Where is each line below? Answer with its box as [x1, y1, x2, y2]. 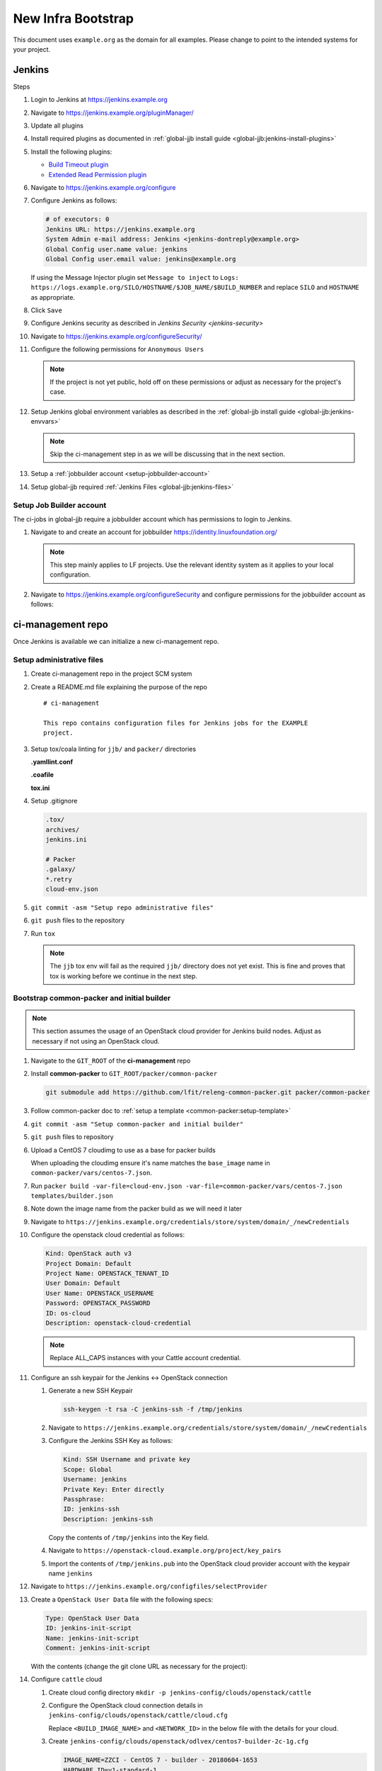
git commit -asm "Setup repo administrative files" [30, 903, 214, 912]
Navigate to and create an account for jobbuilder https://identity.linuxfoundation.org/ [30, 528, 277, 536]
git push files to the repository [30, 916, 125, 924]
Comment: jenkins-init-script [45, 1643, 151, 1652]
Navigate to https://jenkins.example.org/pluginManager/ [30, 108, 194, 117]
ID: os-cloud [45, 1309, 91, 1317]
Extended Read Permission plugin [48, 170, 147, 179]
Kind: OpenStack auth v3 [45, 1250, 132, 1257]
